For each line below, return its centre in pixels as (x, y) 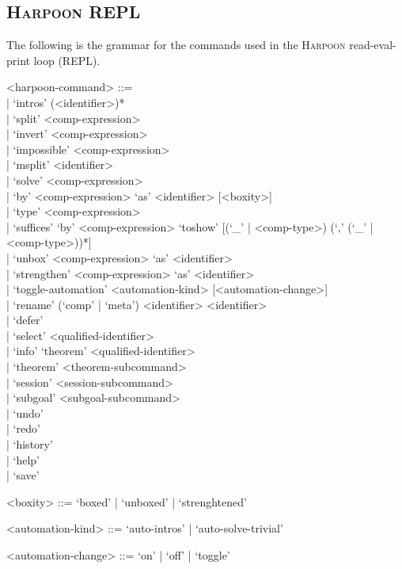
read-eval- (373, 45)
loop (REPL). (67, 60)
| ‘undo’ (25, 412)
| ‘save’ (23, 475)
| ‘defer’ (25, 320)
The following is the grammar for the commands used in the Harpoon (176, 45)
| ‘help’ (23, 459)
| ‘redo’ (23, 428)
